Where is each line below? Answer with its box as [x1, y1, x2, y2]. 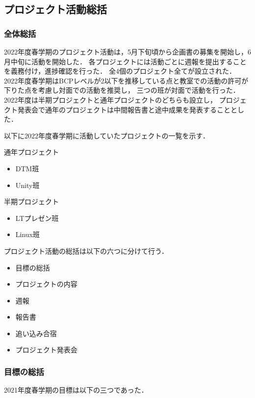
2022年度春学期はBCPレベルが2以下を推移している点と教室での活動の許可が [4, 75, 249, 85]
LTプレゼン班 [15, 212, 59, 223]
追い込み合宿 [15, 328, 57, 338]
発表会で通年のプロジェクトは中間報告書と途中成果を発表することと [17, 104, 237, 114]
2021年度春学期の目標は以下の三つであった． [4, 385, 148, 395]
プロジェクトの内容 [15, 279, 77, 289]
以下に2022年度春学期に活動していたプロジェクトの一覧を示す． [4, 130, 210, 140]
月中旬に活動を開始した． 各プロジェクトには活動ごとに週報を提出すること [4, 56, 247, 66]
